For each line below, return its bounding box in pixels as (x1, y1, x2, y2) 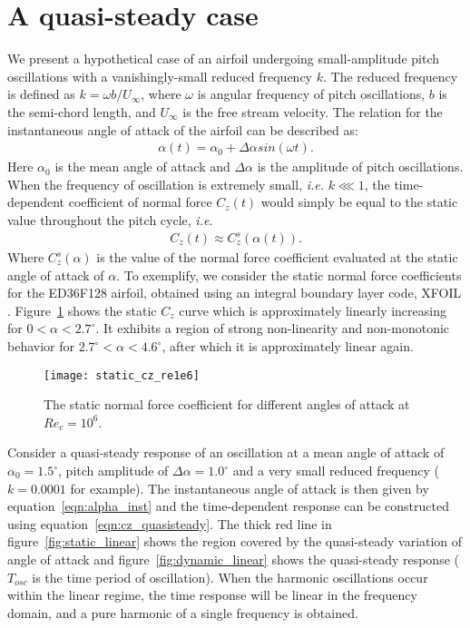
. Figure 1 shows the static (7, 300, 157, 319)
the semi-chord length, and (7, 102, 156, 121)
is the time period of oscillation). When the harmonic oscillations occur (32, 567, 428, 586)
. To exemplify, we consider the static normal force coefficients (116, 265, 462, 284)
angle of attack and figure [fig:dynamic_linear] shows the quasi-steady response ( (7, 550, 459, 568)
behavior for (7, 337, 74, 355)
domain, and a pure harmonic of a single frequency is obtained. (7, 603, 358, 622)
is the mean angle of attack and (54, 157, 230, 176)
